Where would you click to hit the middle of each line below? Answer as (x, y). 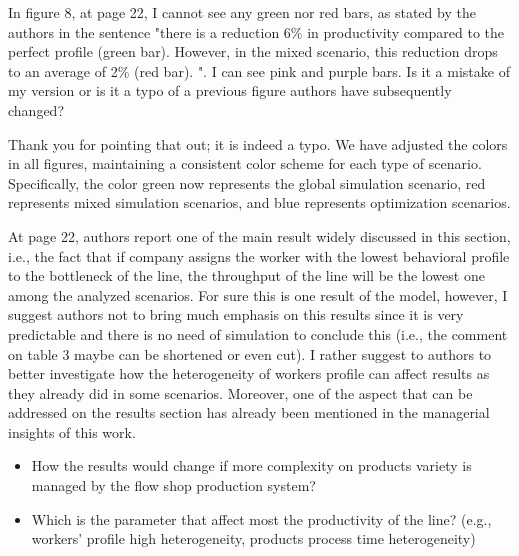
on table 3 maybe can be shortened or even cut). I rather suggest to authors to (250, 353)
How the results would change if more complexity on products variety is (251, 465)
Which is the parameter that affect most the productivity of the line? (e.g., (261, 518)
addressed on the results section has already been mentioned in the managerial (249, 412)
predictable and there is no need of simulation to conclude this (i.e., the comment (258, 333)
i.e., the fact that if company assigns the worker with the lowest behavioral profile (259, 255)
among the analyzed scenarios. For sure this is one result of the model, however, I (258, 294)
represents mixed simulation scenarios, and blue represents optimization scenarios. (259, 202)
